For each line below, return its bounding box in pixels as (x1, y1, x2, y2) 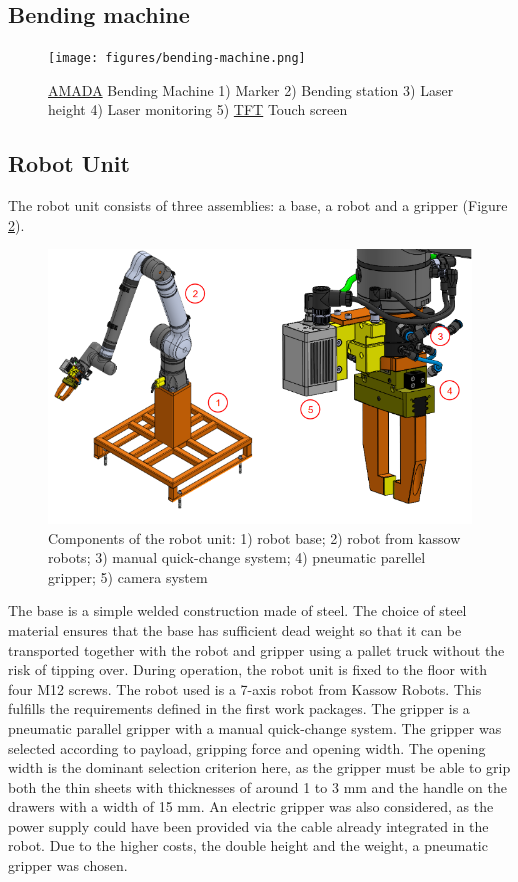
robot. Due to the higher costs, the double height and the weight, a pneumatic (8, 835, 488, 856)
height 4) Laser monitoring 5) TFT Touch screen (48, 99, 348, 120)
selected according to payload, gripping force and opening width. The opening (8, 737, 486, 758)
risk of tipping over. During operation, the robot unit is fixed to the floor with (8, 659, 487, 680)
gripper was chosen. (8, 855, 128, 876)
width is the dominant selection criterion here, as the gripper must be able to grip (8, 757, 511, 778)
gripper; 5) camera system (48, 566, 208, 587)
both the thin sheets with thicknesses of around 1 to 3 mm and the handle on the (8, 776, 507, 797)
